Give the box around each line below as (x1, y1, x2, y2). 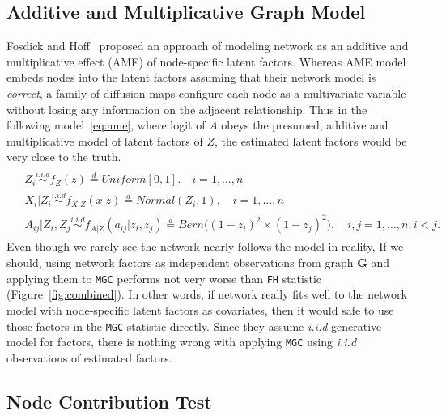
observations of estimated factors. (6, 349, 172, 366)
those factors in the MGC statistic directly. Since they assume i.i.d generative (6, 317, 382, 334)
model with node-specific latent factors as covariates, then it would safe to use (6, 301, 394, 318)
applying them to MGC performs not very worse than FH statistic (6, 269, 322, 286)
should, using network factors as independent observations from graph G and (6, 254, 390, 271)
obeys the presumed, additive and (221, 116, 389, 133)
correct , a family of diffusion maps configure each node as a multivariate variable (6, 84, 406, 101)
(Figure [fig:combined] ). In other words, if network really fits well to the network (6, 286, 407, 303)
